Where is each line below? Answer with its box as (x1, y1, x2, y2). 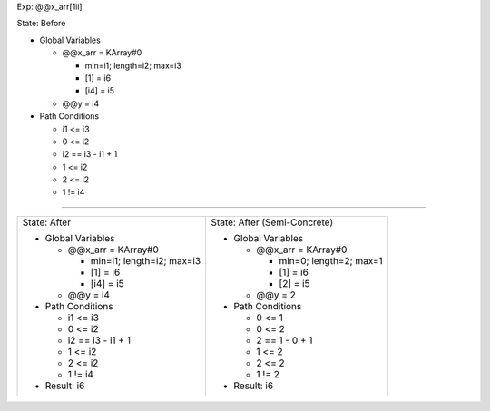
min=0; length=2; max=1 (279, 254, 383, 267)
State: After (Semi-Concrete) (211, 216, 334, 229)
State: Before (16, 18, 66, 29)
